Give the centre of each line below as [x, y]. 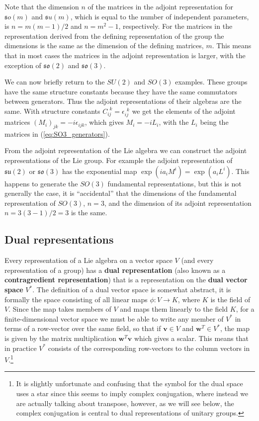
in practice [21, 348]
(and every [197, 260]
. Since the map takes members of [60, 309]
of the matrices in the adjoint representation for [160, 6]
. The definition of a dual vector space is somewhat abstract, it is [132, 290]
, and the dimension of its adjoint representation [178, 203]
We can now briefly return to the [55, 82]
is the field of [230, 299]
